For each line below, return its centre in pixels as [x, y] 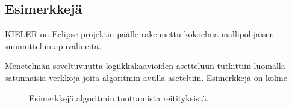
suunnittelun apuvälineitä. [53, 45]
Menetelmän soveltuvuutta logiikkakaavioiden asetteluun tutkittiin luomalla [145, 66]
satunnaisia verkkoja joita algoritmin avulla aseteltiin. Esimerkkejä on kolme [146, 77]
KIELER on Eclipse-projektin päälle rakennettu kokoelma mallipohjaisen [140, 34]
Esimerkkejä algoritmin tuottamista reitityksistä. [119, 97]
